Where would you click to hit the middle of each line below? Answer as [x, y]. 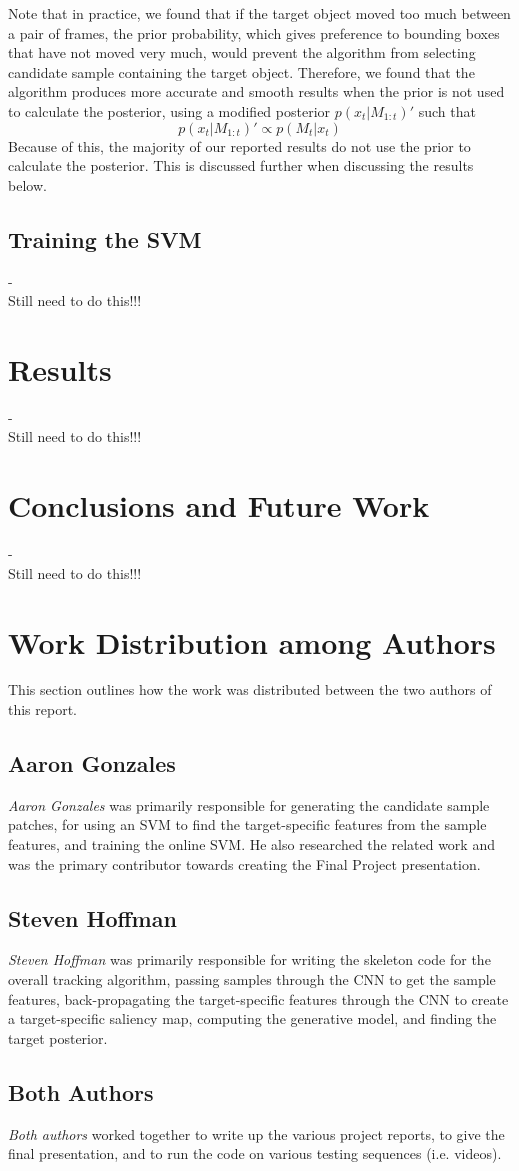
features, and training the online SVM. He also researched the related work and [251, 844]
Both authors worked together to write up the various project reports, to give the [256, 1133]
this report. [43, 709]
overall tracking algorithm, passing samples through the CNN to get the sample [252, 979]
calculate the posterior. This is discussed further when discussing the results [241, 165]
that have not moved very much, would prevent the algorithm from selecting [242, 52]
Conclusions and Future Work [219, 505]
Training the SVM [105, 238]
